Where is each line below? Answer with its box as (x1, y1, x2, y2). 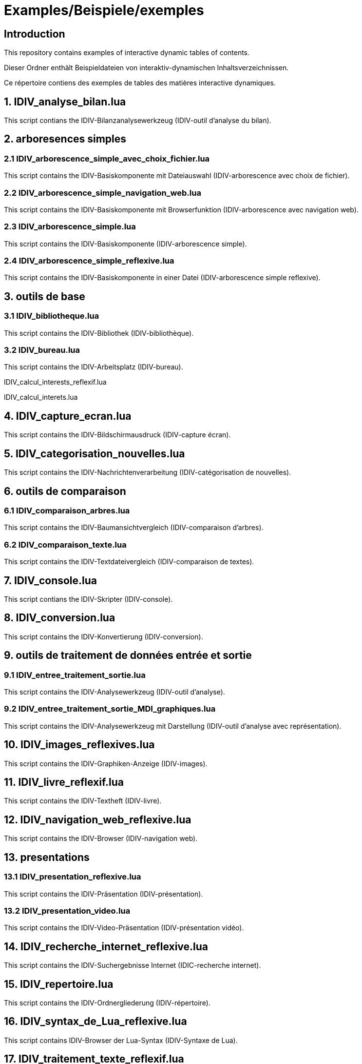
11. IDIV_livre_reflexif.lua (4, 776, 124, 789)
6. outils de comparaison (4, 485, 126, 497)
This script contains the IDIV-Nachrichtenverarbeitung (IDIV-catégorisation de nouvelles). (4, 468, 291, 477)
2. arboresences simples (4, 133, 127, 145)
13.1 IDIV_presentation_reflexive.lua (4, 872, 141, 882)
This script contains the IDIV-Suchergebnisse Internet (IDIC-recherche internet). (4, 961, 261, 970)
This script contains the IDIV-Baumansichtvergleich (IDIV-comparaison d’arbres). (4, 523, 264, 532)
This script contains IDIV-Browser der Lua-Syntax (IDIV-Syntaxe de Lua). (4, 1036, 238, 1044)
